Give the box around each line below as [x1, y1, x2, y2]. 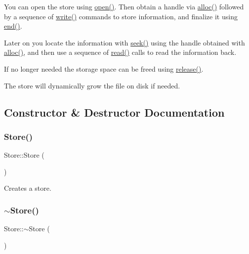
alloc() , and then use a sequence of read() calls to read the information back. [4, 47, 237, 57]
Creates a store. [4, 183, 51, 193]
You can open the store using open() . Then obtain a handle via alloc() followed [4, 1, 244, 11]
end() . [4, 21, 22, 31]
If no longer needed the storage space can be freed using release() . [4, 63, 204, 74]
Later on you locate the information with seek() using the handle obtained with [4, 37, 245, 47]
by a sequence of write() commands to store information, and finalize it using [4, 11, 238, 21]
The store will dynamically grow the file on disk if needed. [4, 80, 180, 90]
